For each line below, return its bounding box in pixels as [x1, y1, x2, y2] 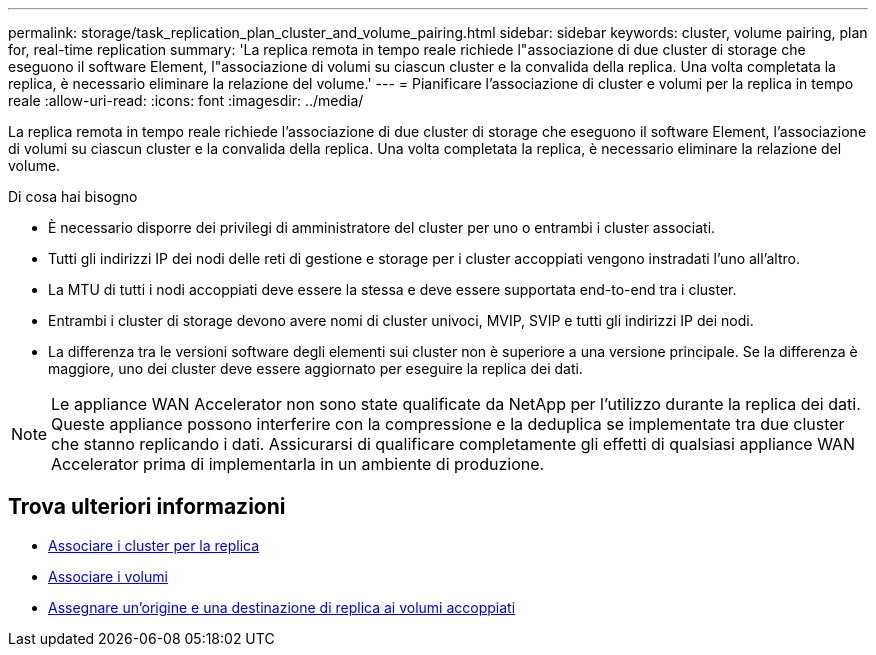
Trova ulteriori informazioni [8, 494, 286, 520]
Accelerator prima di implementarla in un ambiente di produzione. [51, 454, 545, 474]
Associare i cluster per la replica [48, 536, 260, 554]
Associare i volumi [48, 567, 168, 585]
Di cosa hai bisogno [8, 188, 138, 205]
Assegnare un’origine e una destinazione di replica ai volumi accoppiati [48, 598, 516, 616]
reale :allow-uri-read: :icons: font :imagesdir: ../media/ [8, 92, 364, 109]
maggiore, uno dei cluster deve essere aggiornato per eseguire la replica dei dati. [48, 360, 583, 377]
